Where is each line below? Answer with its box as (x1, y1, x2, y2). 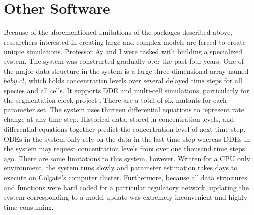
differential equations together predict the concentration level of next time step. (4, 124, 246, 134)
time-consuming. (4, 201, 54, 212)
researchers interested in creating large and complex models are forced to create (4, 36, 246, 47)
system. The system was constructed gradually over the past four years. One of (4, 55, 244, 66)
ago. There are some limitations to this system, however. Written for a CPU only (4, 153, 250, 163)
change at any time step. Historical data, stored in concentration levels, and (4, 114, 234, 124)
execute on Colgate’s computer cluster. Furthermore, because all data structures (4, 172, 247, 183)
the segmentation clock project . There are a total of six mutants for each (4, 95, 227, 105)
